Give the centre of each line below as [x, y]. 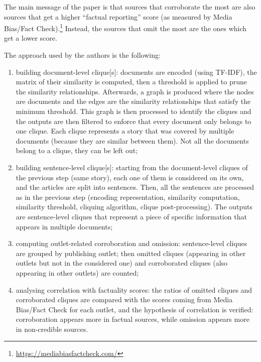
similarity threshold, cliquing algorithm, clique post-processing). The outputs [134, 207]
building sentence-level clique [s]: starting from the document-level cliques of [132, 167]
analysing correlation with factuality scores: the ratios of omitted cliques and [134, 289]
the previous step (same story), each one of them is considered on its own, [130, 177]
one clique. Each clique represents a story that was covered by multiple [125, 131]
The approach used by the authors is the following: [82, 55]
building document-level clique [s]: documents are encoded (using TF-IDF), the [136, 72]
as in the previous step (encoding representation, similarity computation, [128, 197]
